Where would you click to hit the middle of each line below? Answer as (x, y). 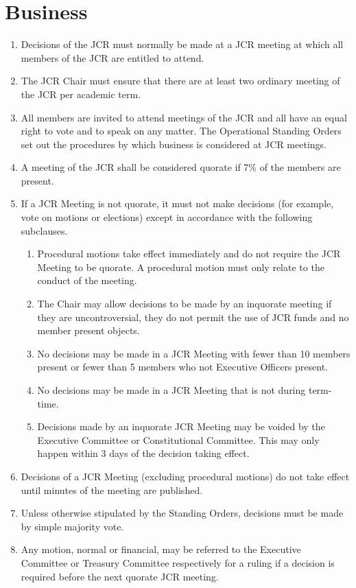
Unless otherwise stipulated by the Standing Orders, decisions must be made (182, 513)
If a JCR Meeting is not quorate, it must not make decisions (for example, (177, 203)
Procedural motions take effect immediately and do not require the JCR (189, 254)
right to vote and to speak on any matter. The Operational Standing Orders (181, 131)
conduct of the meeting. (87, 280)
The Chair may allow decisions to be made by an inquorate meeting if (185, 304)
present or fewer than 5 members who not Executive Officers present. (182, 367)
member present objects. (88, 330)
